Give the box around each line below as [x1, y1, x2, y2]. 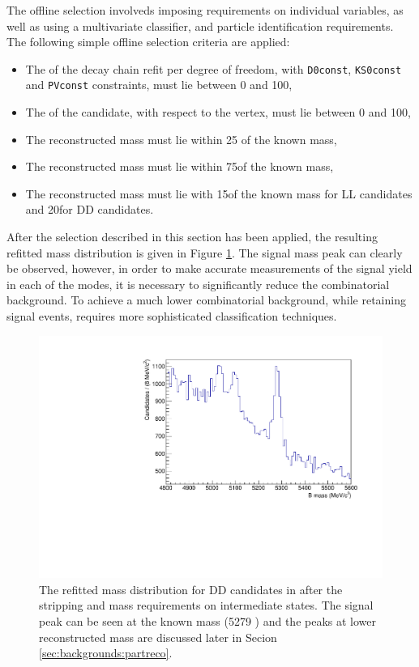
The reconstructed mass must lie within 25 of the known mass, [25, 130, 337, 147]
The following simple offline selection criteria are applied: [6, 33, 290, 50]
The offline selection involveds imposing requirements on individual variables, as [6, 2, 404, 18]
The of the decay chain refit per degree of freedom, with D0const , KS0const [25, 60, 402, 77]
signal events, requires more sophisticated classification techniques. [6, 308, 337, 325]
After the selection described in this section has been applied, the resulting [6, 228, 378, 245]
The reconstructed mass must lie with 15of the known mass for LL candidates [25, 185, 413, 202]
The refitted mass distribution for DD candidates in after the [39, 580, 343, 597]
